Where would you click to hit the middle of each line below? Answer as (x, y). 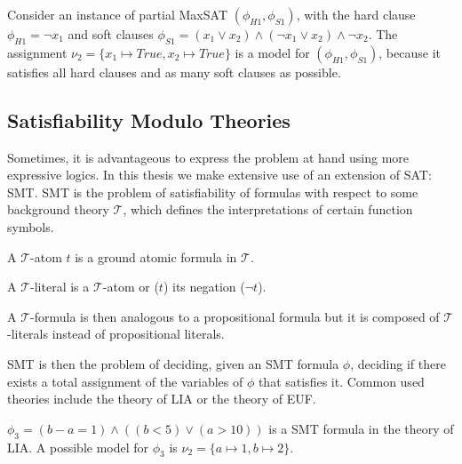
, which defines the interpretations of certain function (268, 209)
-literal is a (60, 287)
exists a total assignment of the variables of (125, 381)
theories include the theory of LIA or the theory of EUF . (162, 399)
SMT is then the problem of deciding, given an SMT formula (173, 363)
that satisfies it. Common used (341, 381)
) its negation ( (204, 287)
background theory (58, 209)
